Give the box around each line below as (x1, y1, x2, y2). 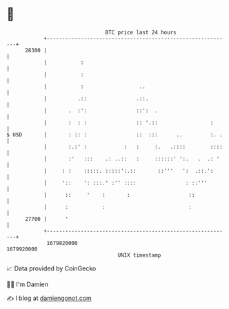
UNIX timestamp (117, 251, 161, 259)
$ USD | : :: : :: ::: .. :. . (6, 131, 223, 138)
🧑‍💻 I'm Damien (6, 280, 49, 288)
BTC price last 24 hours (105, 29, 177, 36)
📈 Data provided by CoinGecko (6, 264, 97, 273)
